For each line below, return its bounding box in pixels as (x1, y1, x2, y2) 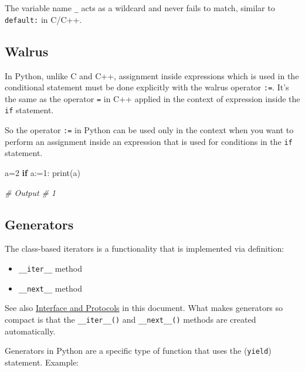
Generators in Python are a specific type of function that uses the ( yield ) (5, 344, 272, 357)
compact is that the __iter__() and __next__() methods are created (5, 313, 256, 325)
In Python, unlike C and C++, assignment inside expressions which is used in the (5, 69, 299, 82)
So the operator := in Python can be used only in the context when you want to (5, 124, 294, 136)
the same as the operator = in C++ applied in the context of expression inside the (5, 92, 300, 104)
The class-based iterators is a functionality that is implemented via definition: (5, 242, 284, 255)
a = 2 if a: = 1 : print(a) (5, 166, 80, 178)
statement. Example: (5, 356, 79, 368)
